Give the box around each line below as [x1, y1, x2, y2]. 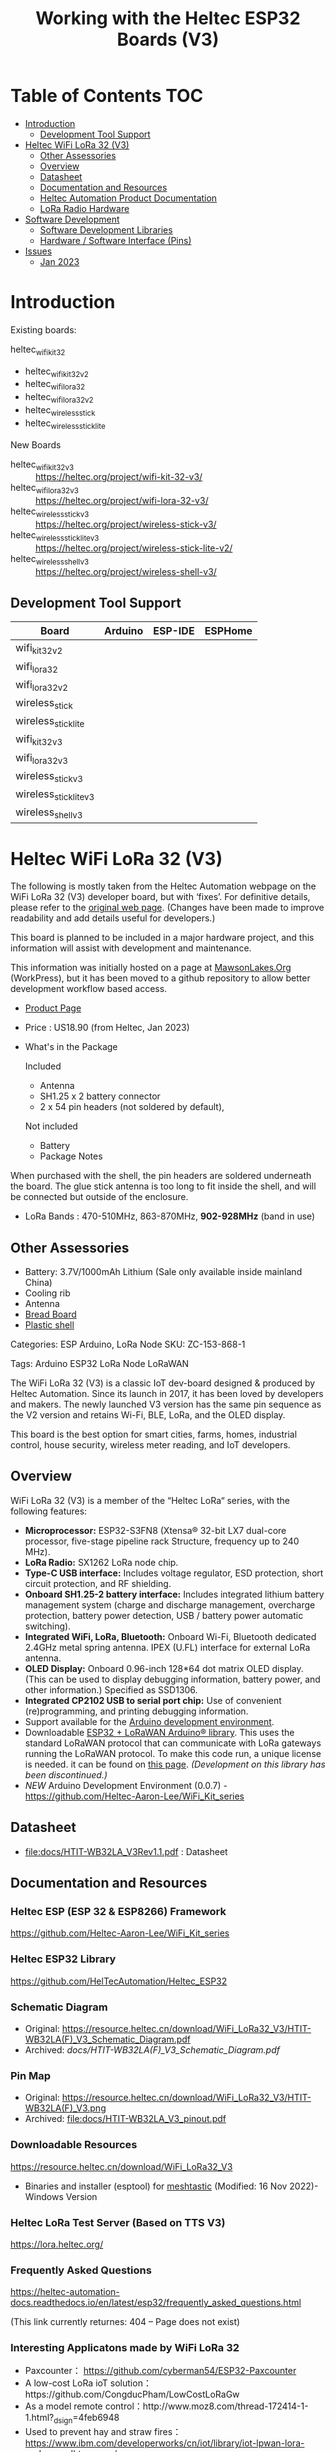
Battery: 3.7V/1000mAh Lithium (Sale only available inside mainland [24, 1266, 303, 1278]
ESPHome [204, 624, 253, 638]
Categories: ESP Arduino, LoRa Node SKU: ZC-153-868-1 [10, 1338, 246, 1351]
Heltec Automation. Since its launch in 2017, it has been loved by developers [10, 1388, 324, 1400]
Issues [24, 245, 53, 257]
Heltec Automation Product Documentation [39, 192, 218, 204]
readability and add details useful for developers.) [10, 912, 216, 924]
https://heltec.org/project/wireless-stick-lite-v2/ [35, 542, 233, 554]
